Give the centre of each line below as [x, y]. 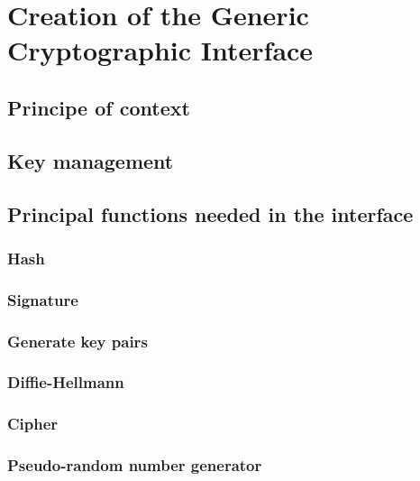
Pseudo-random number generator [135, 465]
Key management [91, 160]
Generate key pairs [78, 341]
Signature [43, 299]
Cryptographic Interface [160, 50]
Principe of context [99, 107]
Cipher [33, 424]
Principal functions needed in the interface [210, 213]
